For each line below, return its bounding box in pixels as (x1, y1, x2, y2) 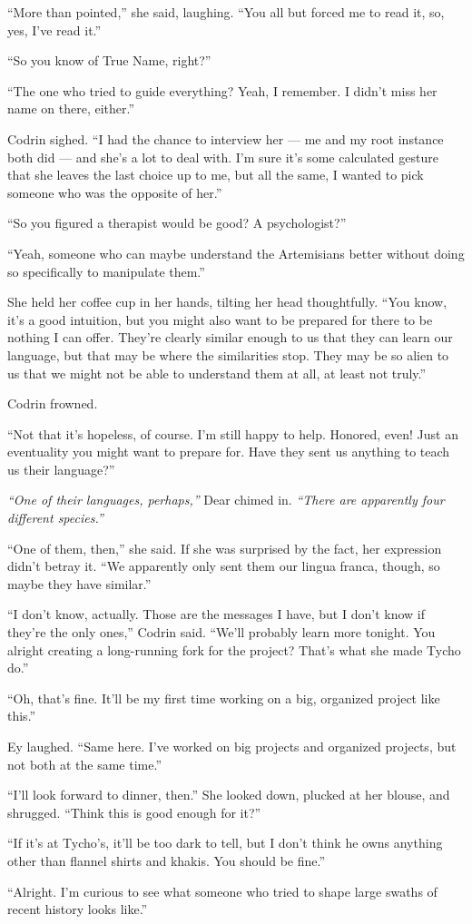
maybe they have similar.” (7, 574, 152, 593)
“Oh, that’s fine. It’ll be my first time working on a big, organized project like (7, 688, 440, 707)
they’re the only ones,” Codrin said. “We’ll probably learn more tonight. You (7, 623, 436, 642)
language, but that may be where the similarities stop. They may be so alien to (7, 345, 449, 364)
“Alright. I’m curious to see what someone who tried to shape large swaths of (7, 881, 438, 900)
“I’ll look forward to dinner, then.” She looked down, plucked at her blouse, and (7, 785, 450, 804)
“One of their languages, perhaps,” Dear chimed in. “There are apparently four (7, 490, 445, 509)
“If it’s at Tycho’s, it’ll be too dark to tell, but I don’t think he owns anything (7, 833, 443, 852)
